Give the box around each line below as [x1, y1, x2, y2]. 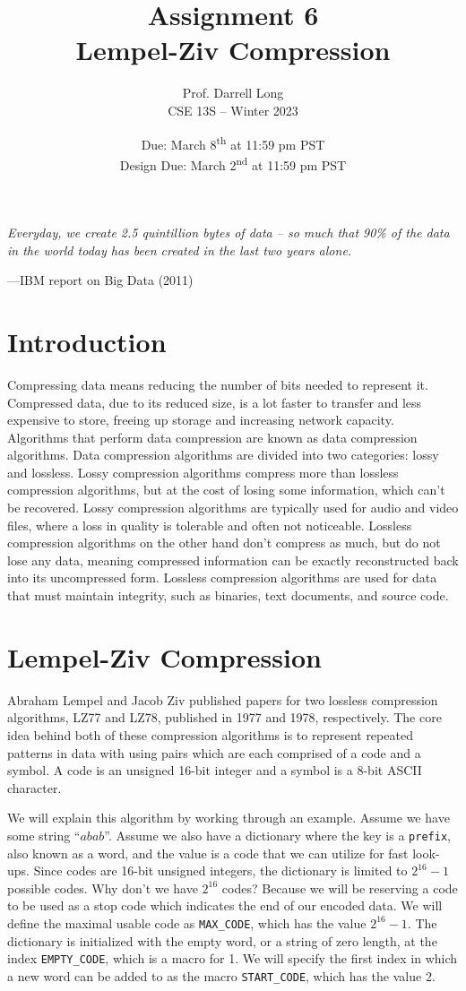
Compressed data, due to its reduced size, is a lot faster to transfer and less [7, 392, 422, 411]
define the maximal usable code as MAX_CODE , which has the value [7, 913, 367, 932]
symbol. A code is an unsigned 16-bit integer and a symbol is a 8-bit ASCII [7, 761, 422, 780]
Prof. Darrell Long [182, 83, 284, 102]
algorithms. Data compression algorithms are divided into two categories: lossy [7, 445, 439, 464]
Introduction [7, 323, 167, 359]
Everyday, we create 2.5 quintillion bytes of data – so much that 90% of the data [7, 223, 450, 241]
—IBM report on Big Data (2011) [7, 271, 194, 289]
